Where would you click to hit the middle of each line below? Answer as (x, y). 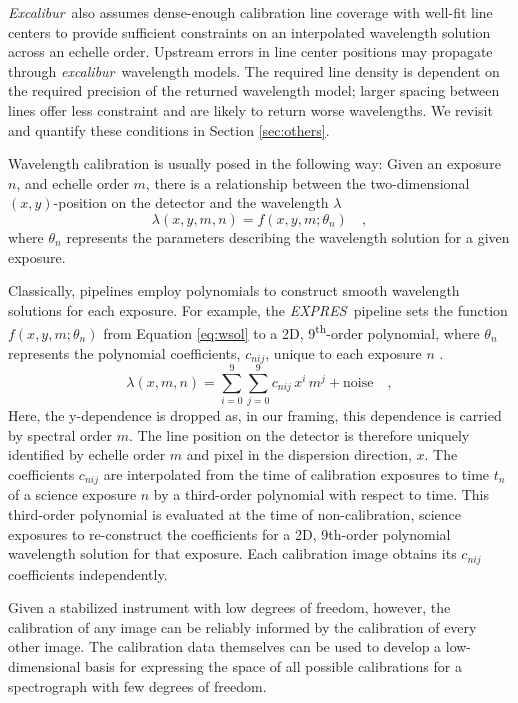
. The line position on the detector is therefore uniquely (299, 434)
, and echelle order (72, 182)
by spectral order (60, 434)
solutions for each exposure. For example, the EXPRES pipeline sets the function (258, 309)
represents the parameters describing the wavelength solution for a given (288, 236)
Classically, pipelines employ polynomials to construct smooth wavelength (234, 290)
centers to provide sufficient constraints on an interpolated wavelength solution (249, 31)
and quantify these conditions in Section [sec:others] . (169, 129)
